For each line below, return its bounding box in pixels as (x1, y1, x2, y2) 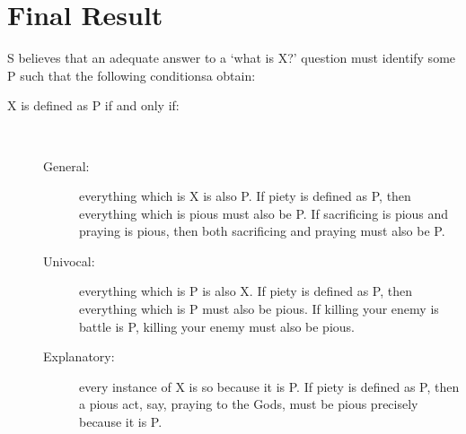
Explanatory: (43, 347, 115, 366)
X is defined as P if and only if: (7, 96, 180, 115)
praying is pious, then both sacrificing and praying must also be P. (79, 221, 445, 240)
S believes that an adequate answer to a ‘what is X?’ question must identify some (7, 48, 456, 67)
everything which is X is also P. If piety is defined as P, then (79, 187, 411, 205)
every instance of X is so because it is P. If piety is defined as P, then (79, 377, 460, 395)
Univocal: (43, 251, 95, 270)
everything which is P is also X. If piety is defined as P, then (79, 282, 413, 300)
